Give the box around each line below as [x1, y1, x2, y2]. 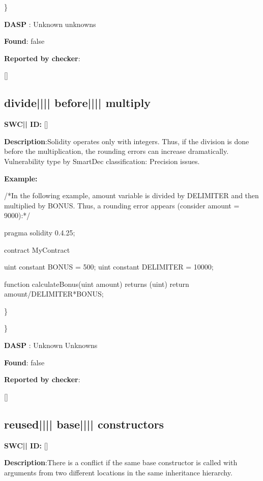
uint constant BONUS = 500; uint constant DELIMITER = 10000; [4, 261, 214, 272]
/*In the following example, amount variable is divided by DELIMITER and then [4, 190, 259, 201]
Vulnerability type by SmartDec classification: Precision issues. [4, 155, 200, 166]
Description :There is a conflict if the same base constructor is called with [4, 457, 238, 468]
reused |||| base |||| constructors [4, 416, 164, 432]
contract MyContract [4, 244, 70, 255]
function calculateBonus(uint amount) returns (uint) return [4, 278, 189, 289]
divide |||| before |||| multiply [4, 95, 151, 111]
